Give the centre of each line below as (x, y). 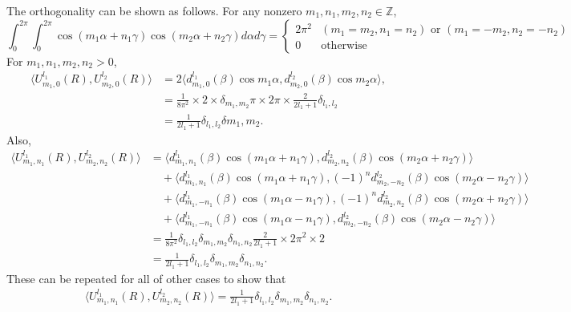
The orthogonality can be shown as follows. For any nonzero (154, 10)
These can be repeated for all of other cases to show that (146, 278)
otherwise (344, 46)
